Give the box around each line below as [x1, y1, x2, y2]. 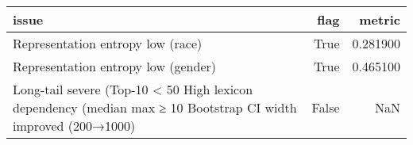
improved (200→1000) [13, 116, 136, 135]
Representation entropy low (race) [13, 34, 203, 52]
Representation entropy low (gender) [13, 57, 217, 75]
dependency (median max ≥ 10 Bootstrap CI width [13, 98, 297, 116]
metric [359, 10, 400, 29]
